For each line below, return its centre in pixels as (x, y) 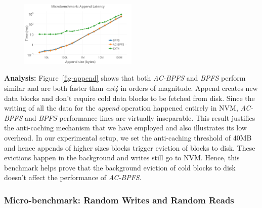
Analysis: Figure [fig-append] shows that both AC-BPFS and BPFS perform (125, 78)
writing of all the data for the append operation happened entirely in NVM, (121, 108)
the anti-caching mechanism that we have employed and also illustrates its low (125, 128)
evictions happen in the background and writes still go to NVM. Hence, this (122, 158)
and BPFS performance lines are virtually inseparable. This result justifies (140, 117)
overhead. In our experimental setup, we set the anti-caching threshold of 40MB (128, 137)
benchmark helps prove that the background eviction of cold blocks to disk (120, 167)
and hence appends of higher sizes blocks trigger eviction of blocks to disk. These (130, 147)
